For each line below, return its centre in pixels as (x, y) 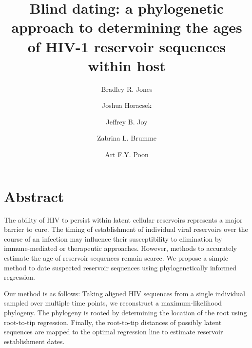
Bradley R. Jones (127, 89)
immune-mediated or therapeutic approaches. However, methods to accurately (120, 248)
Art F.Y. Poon (127, 154)
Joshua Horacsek (127, 105)
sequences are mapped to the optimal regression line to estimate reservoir (114, 332)
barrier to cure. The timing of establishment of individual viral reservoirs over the (126, 229)
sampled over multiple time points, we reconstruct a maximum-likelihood (113, 303)
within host (127, 65)
